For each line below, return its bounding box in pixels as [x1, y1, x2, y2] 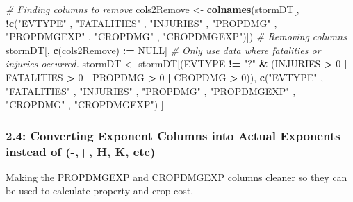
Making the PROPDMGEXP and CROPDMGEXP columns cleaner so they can [6, 169, 347, 184]
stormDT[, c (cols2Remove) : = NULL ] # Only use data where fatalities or [6, 42, 321, 57]
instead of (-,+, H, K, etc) [6, 142, 156, 160]
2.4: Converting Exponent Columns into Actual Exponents [6, 126, 340, 144]
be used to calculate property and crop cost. [6, 183, 194, 198]
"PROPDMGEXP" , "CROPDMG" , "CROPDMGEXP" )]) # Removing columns [6, 29, 347, 44]
